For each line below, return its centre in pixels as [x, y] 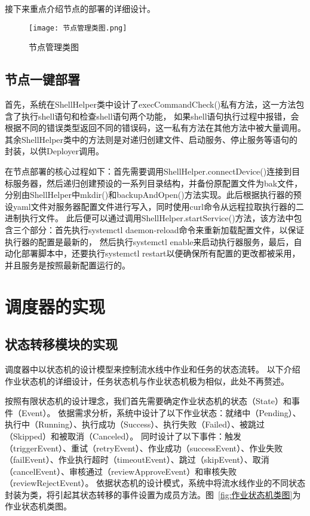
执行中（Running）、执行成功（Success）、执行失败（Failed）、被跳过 [135, 424]
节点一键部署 [42, 79]
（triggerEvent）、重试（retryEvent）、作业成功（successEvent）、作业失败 [144, 448]
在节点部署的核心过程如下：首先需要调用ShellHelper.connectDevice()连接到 [148, 171]
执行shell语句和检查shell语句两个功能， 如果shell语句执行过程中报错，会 [160, 116]
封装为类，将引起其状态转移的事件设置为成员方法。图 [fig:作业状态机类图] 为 [153, 494]
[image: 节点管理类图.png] [78, 28]
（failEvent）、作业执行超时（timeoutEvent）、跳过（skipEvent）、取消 [137, 459]
